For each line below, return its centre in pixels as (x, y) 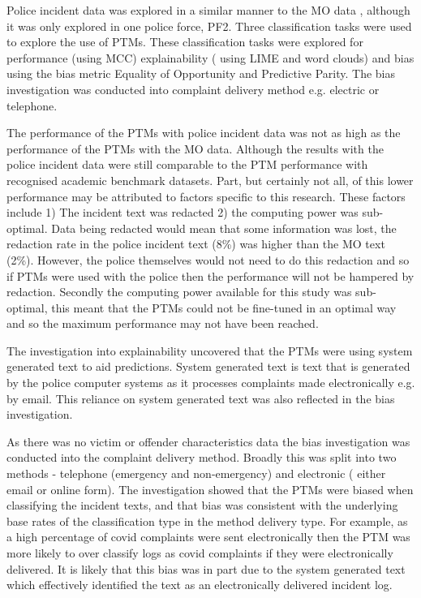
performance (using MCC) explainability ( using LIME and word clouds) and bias (210, 57)
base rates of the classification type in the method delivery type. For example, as (207, 521)
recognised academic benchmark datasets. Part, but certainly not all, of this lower (210, 180)
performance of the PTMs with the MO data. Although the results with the (195, 148)
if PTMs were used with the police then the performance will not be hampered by (210, 275)
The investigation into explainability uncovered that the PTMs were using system (210, 350)
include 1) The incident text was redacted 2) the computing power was (183, 212)
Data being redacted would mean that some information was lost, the (224, 228)
